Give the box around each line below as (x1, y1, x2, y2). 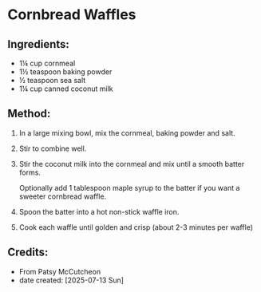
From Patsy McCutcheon (18, 266, 101, 276)
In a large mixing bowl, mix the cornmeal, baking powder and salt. (18, 128, 236, 137)
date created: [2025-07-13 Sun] (18, 275, 125, 285)
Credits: (7, 246, 49, 259)
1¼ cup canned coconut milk (18, 84, 113, 93)
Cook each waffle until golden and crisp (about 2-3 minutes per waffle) (18, 222, 253, 232)
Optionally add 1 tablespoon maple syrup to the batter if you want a (18, 183, 240, 192)
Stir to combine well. (18, 144, 87, 153)
